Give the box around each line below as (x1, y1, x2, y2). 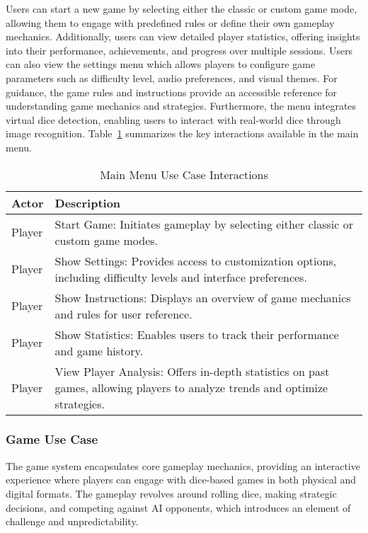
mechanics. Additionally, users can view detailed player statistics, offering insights (6, 29, 360, 44)
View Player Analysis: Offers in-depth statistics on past (54, 362, 330, 379)
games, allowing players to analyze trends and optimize (54, 379, 328, 396)
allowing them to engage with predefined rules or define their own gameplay (6, 15, 335, 30)
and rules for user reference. (54, 305, 192, 322)
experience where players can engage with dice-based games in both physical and (6, 472, 357, 487)
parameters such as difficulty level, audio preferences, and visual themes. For (6, 70, 338, 85)
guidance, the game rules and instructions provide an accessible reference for (6, 84, 338, 99)
